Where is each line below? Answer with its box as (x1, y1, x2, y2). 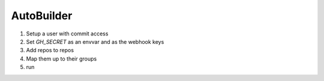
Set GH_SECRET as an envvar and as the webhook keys (26, 38, 164, 45)
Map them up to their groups (26, 55, 97, 62)
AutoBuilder (11, 9, 73, 22)
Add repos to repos (26, 47, 74, 54)
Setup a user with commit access (26, 30, 109, 37)
